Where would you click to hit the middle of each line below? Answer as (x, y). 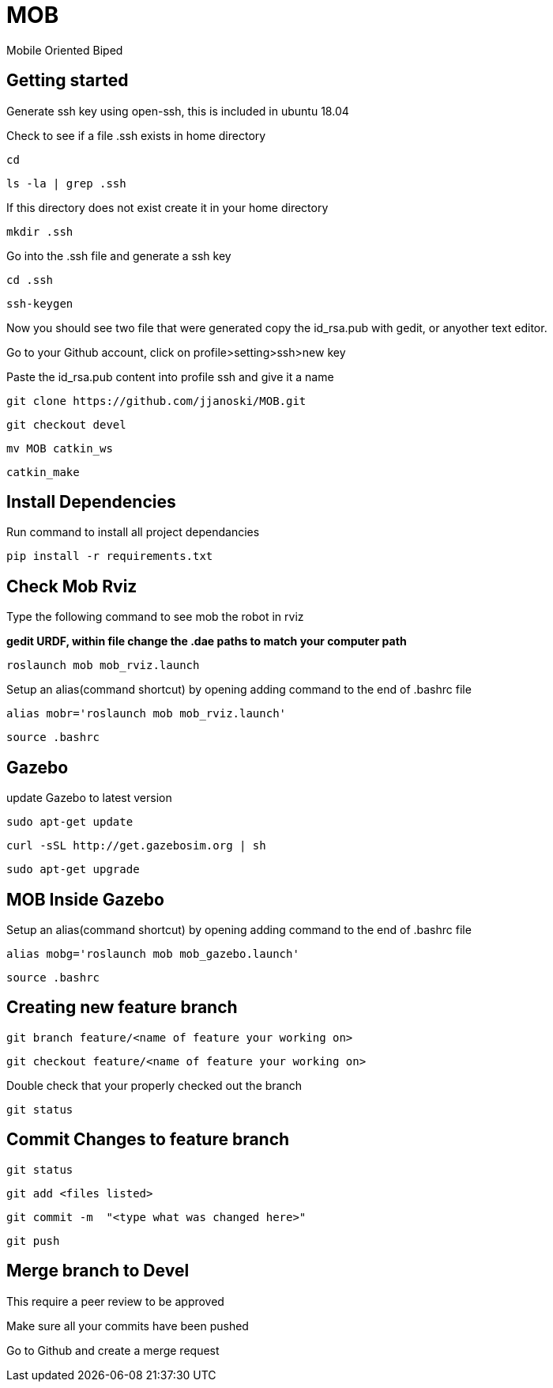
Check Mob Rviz (72, 586)
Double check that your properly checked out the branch (154, 1085)
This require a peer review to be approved (115, 1301)
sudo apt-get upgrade (73, 870)
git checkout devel (66, 424)
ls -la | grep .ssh (66, 183)
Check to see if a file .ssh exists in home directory (136, 135)
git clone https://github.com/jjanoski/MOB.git (156, 401)
